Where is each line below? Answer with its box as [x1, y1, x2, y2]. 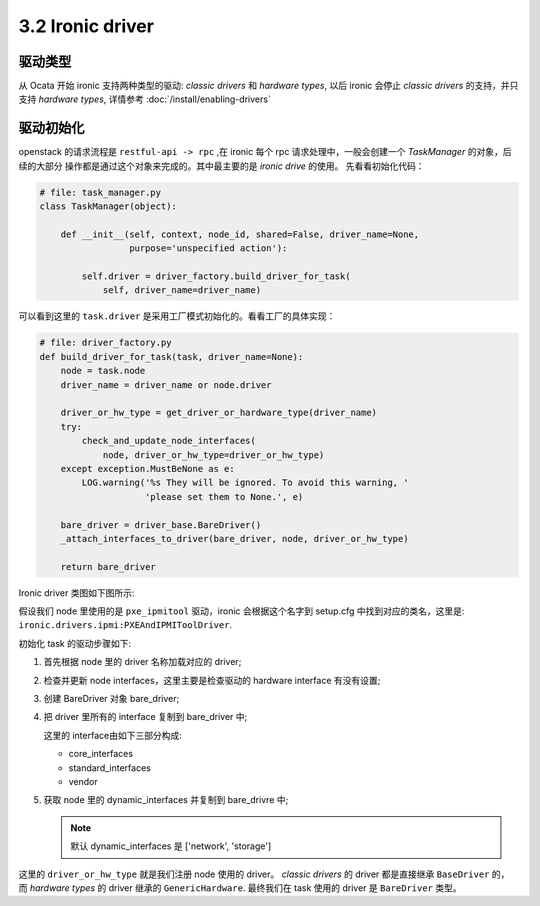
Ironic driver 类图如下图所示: [18, 586, 135, 599]
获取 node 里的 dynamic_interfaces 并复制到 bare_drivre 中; [43, 794, 289, 806]
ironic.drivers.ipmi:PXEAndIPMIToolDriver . [18, 619, 233, 631]
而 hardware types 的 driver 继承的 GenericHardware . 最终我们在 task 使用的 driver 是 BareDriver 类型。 [18, 881, 462, 894]
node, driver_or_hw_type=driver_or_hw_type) [102, 449, 325, 460]
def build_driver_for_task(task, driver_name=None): [39, 351, 304, 362]
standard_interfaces [68, 761, 152, 774]
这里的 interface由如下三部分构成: [43, 729, 182, 741]
